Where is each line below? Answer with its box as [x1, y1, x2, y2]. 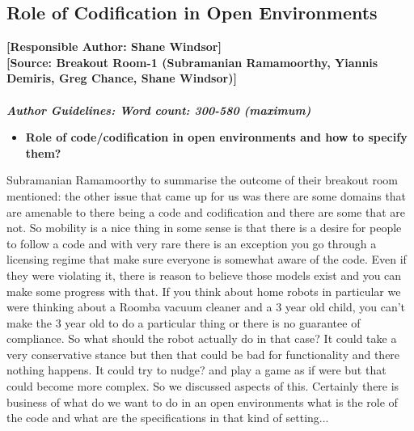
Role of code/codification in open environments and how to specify [25, 129, 408, 146]
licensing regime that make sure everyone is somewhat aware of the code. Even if [6, 251, 407, 268]
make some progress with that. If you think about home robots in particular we [6, 282, 401, 299]
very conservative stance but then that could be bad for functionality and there [6, 345, 400, 362]
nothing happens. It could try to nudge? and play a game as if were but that [6, 361, 387, 378]
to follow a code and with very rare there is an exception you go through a [6, 235, 377, 251]
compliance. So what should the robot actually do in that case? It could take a [6, 330, 397, 347]
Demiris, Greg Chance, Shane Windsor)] [6, 70, 237, 87]
